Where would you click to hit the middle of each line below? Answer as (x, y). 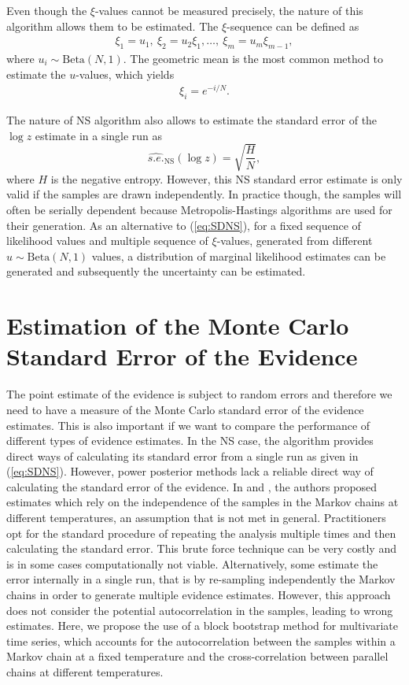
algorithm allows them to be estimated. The (112, 26)
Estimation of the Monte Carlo (178, 326)
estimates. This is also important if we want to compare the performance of (188, 425)
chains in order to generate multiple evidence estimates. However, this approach (199, 595)
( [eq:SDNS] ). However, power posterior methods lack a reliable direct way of (190, 471)
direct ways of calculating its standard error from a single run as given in (182, 455)
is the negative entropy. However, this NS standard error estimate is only (227, 178)
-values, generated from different (295, 241)
